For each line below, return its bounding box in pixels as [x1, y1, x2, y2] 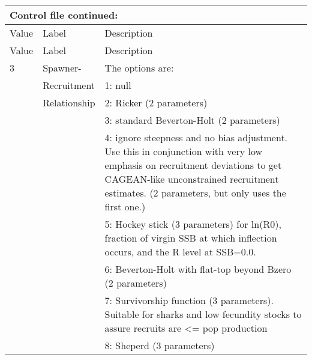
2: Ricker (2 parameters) [104, 96, 208, 109]
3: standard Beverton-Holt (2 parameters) [104, 113, 280, 127]
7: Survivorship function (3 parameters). [104, 293, 274, 307]
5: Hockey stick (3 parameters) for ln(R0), [104, 217, 281, 231]
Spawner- [43, 61, 82, 75]
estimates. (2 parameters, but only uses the [104, 186, 286, 200]
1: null [104, 78, 131, 92]
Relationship [43, 96, 95, 109]
